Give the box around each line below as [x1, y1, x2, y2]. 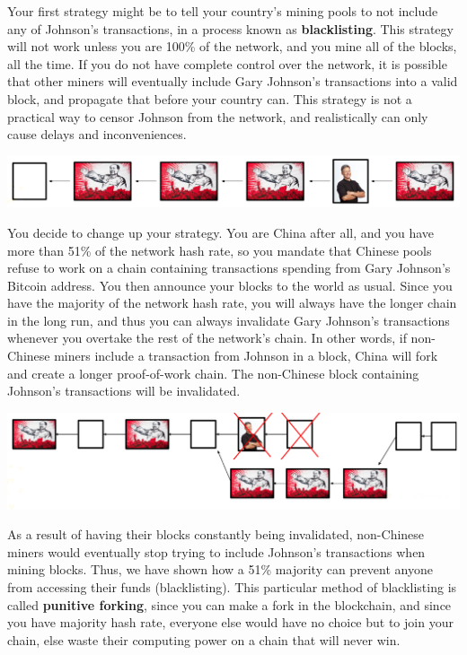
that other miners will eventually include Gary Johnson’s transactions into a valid [7, 72, 458, 91]
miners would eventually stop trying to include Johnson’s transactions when [7, 542, 426, 561]
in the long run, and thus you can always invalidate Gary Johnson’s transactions [7, 310, 450, 329]
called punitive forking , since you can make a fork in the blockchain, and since [7, 595, 452, 614]
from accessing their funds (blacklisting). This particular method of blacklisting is [7, 578, 457, 597]
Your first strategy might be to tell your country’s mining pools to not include [7, 2, 438, 20]
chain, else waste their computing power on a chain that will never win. [7, 630, 401, 649]
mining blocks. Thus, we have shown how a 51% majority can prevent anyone [7, 560, 433, 579]
